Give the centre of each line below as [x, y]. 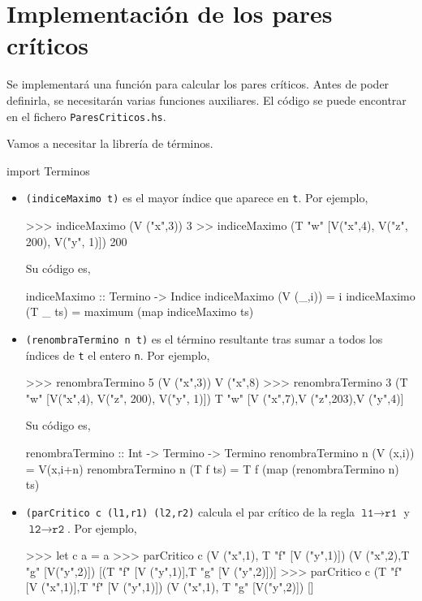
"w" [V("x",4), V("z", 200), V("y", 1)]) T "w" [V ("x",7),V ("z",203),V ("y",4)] [215, 398]
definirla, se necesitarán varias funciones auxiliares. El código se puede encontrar [207, 99]
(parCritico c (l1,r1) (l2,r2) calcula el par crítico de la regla [190, 511]
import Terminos [48, 170]
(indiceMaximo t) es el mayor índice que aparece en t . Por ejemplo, [197, 198]
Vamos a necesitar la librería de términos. [110, 143]
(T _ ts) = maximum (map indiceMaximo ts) [140, 311]
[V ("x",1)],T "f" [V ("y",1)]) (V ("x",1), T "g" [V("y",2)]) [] [170, 587]
